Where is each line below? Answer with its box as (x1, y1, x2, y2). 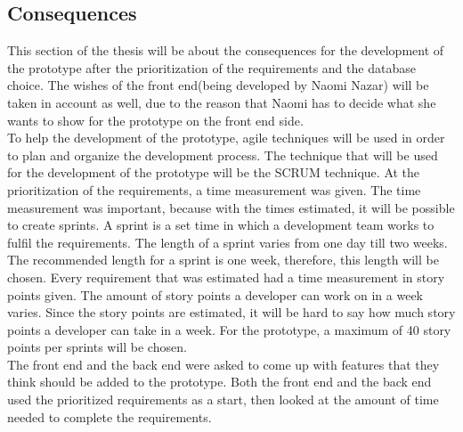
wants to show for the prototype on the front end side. (7, 110, 304, 129)
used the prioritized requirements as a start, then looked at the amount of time (7, 390, 439, 409)
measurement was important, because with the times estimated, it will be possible (7, 198, 455, 216)
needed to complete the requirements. (7, 407, 212, 426)
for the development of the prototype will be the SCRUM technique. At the (7, 163, 420, 182)
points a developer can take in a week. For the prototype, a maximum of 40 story (7, 320, 451, 338)
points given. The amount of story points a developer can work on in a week (7, 285, 423, 304)
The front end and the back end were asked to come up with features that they (7, 355, 440, 373)
